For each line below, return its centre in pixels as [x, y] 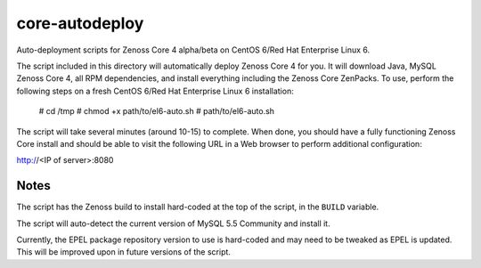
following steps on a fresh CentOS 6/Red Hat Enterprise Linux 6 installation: [155, 91]
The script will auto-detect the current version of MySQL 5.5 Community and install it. [173, 223]
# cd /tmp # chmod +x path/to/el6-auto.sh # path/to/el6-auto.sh [157, 111]
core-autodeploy [80, 23]
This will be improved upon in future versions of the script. [124, 252]
